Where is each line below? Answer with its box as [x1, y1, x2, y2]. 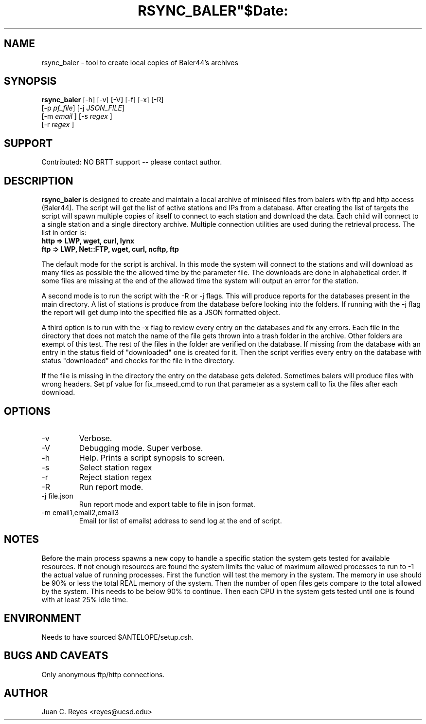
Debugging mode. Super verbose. [79, 443, 203, 453]
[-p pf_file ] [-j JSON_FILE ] [41, 104, 124, 112]
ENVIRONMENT [4, 612, 81, 625]
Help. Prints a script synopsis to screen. [79, 452, 225, 463]
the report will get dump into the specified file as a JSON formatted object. [41, 308, 280, 317]
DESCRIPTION [4, 174, 73, 187]
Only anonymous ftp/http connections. [41, 670, 165, 679]
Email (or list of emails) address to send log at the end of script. [79, 516, 282, 525]
